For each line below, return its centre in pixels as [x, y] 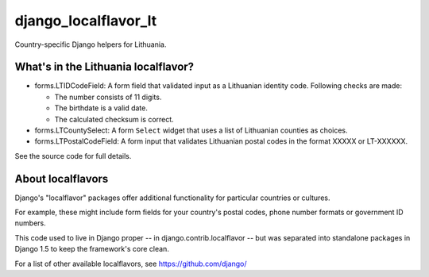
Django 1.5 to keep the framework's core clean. [92, 249]
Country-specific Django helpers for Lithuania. [91, 44]
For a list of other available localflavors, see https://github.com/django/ [131, 264]
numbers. [31, 223]
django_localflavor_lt [86, 21]
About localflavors [62, 179]
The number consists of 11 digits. [108, 97]
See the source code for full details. [73, 156]
